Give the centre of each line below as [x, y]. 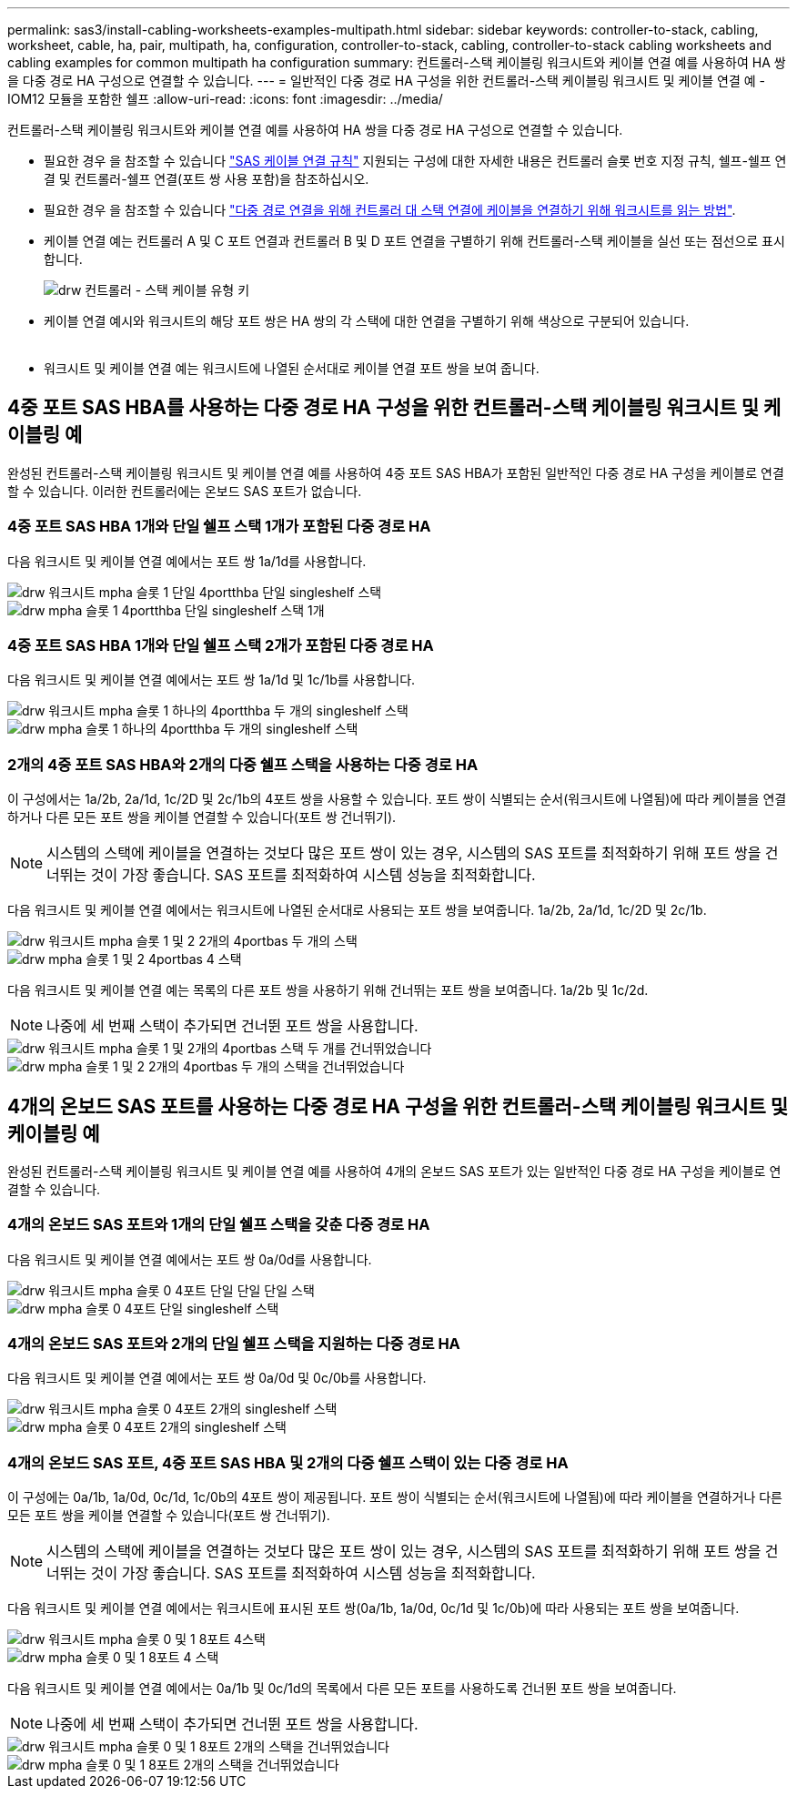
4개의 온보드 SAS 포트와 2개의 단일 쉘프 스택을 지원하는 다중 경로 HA [234, 1344]
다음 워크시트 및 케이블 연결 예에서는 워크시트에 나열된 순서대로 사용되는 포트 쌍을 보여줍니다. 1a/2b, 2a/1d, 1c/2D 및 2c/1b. [357, 910]
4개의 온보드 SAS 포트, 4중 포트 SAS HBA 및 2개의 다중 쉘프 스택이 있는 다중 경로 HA [288, 1462]
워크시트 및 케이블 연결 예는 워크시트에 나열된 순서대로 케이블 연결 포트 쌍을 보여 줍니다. [292, 368]
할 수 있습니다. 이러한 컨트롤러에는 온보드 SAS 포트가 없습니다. [185, 491]
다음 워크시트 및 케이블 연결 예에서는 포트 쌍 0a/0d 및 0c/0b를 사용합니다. [217, 1378]
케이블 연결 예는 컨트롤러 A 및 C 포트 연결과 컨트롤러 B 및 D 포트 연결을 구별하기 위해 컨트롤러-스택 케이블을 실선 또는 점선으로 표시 [414, 241]
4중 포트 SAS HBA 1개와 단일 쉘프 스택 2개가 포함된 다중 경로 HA [221, 645]
